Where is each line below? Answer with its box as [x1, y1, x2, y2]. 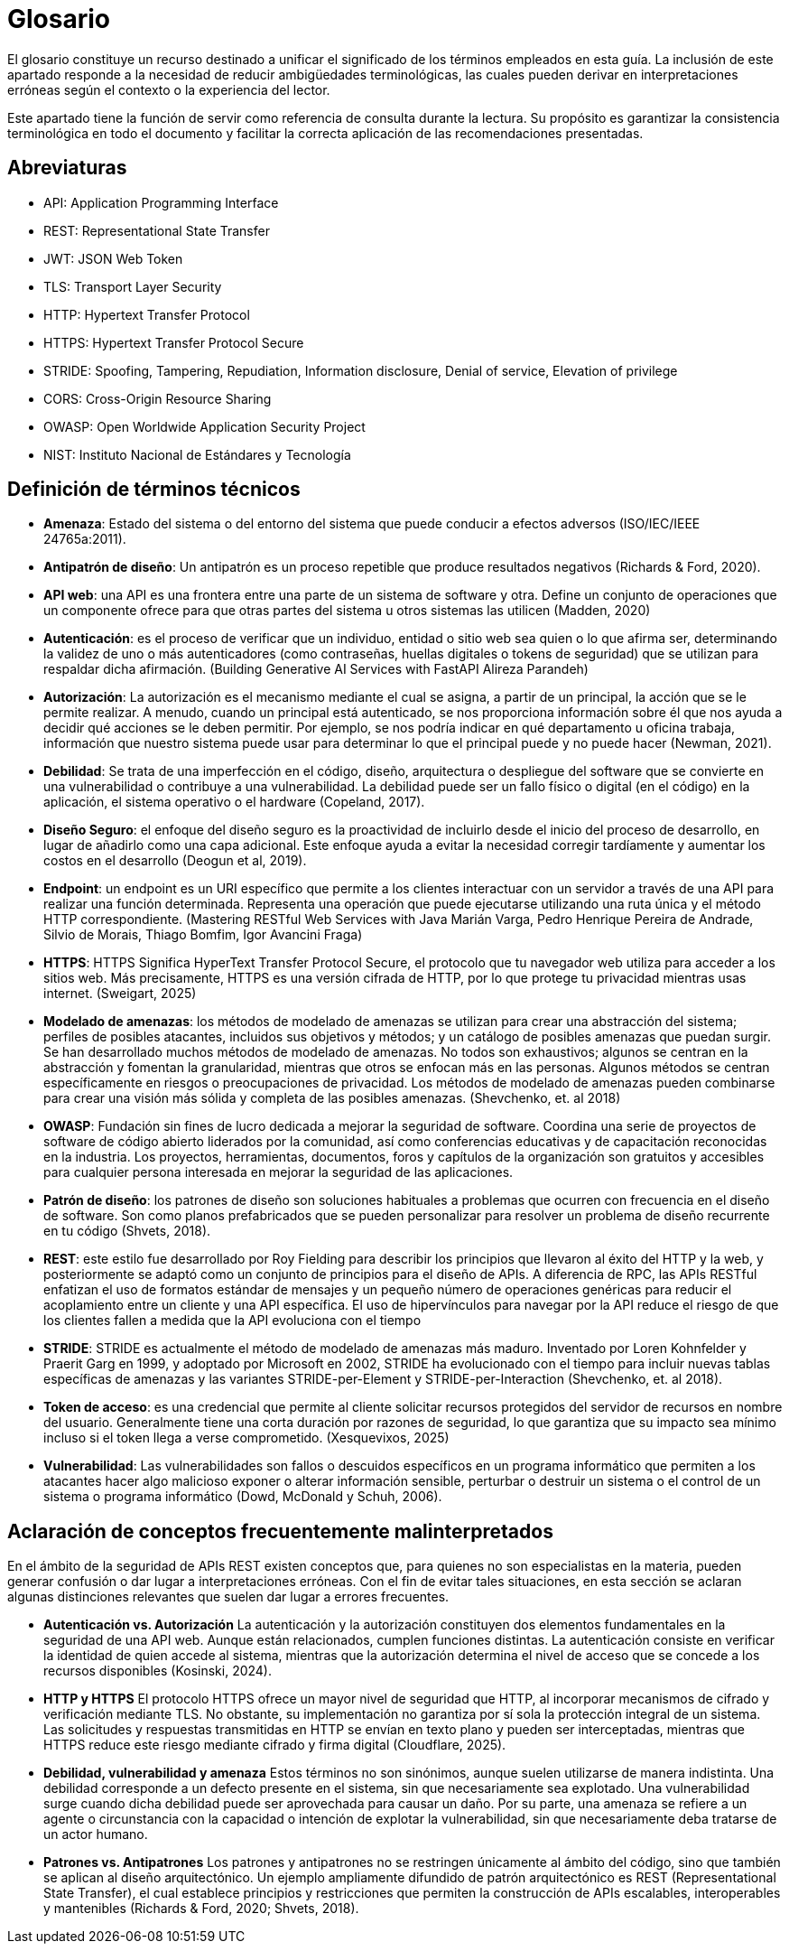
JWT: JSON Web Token [43, 250, 183, 266]
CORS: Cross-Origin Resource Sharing [43, 390, 272, 406]
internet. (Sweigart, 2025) [43, 985, 197, 1002]
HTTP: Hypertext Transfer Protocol [43, 306, 250, 322]
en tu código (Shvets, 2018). [43, 1223, 211, 1239]
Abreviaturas [7, 156, 127, 180]
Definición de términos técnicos [7, 478, 301, 501]
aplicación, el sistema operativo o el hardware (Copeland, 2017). [43, 794, 425, 810]
